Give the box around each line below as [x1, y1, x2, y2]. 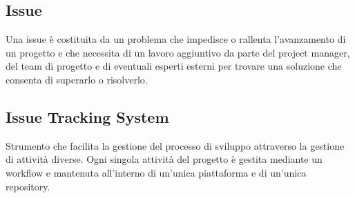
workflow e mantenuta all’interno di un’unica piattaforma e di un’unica [6, 165, 307, 179]
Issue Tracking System [6, 106, 169, 127]
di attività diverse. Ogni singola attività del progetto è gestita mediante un [6, 152, 323, 166]
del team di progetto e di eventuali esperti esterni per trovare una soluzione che [6, 59, 342, 73]
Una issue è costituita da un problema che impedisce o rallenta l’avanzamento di [6, 32, 346, 46]
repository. [6, 179, 50, 193]
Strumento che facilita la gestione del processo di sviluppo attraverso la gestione [6, 138, 345, 152]
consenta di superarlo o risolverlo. [6, 72, 148, 86]
